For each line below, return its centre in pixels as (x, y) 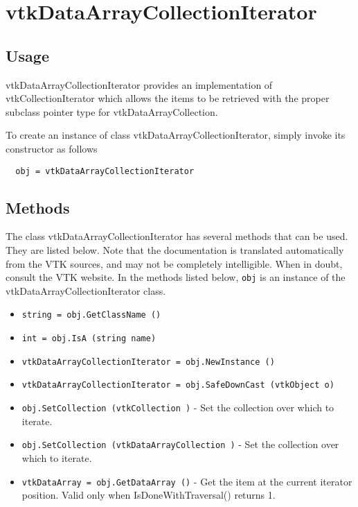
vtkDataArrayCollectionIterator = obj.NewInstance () (148, 362)
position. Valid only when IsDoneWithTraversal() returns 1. (149, 495)
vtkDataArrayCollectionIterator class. (86, 290)
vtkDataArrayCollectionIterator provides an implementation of (139, 84)
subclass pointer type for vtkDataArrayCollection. (112, 111)
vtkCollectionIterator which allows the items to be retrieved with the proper (168, 98)
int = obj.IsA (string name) (89, 339)
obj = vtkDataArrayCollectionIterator (105, 171)
